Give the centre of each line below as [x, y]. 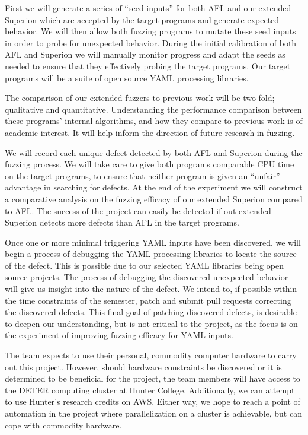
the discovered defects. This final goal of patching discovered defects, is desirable [151, 312]
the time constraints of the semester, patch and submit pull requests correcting [148, 300]
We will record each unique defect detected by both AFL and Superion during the [154, 152]
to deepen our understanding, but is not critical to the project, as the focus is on [151, 323]
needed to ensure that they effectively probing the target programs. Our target [148, 66]
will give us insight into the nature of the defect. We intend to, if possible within [151, 289]
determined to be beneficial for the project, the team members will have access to [153, 378]
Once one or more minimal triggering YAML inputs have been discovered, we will [153, 242]
